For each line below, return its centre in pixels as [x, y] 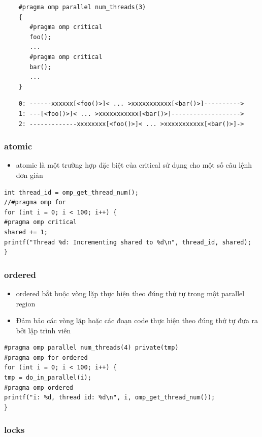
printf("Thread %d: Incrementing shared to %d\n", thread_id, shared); [128, 242]
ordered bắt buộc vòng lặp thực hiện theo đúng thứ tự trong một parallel [130, 293]
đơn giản [29, 175]
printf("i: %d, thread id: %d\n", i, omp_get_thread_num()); [110, 398]
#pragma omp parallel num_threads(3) [82, 7]
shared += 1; [26, 232]
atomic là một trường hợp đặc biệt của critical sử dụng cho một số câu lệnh [134, 165]
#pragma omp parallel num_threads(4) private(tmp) [91, 348]
